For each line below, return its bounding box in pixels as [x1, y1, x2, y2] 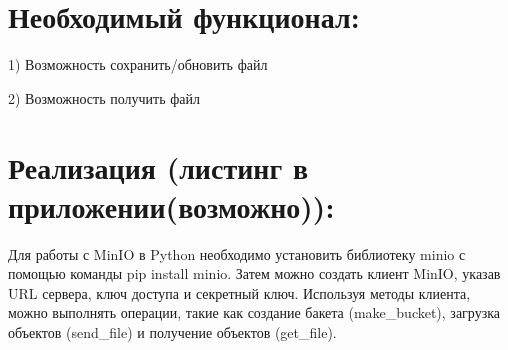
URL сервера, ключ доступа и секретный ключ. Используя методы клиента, [8, 282, 471, 303]
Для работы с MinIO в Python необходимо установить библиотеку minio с [8, 243, 466, 264]
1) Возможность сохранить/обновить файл [8, 54, 268, 75]
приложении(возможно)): [8, 185, 335, 226]
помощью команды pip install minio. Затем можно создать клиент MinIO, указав [8, 263, 501, 284]
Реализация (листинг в [8, 146, 309, 187]
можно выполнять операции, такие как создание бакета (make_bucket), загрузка [8, 302, 501, 323]
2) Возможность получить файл [8, 87, 200, 108]
